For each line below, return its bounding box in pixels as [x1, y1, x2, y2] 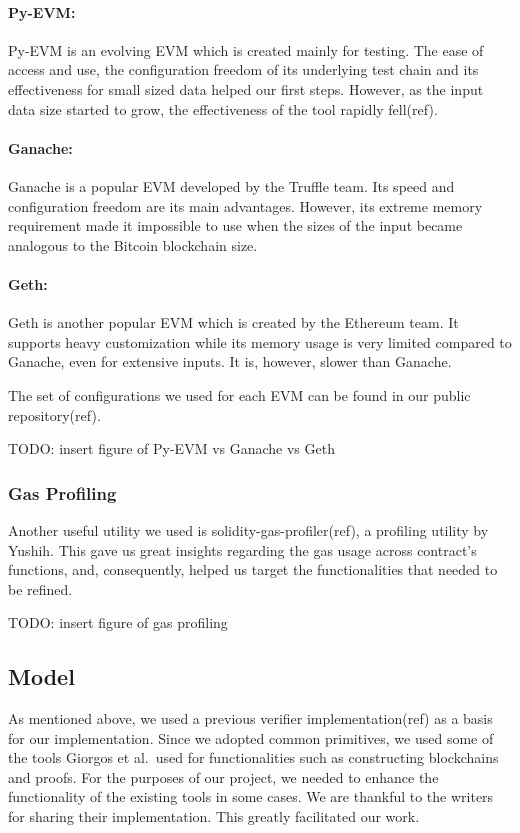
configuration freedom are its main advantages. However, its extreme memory [8, 195, 483, 216]
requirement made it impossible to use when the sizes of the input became [8, 215, 463, 236]
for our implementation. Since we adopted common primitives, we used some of [8, 727, 494, 748]
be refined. [8, 578, 73, 599]
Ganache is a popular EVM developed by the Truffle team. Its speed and [8, 175, 455, 196]
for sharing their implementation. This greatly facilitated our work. [8, 806, 420, 827]
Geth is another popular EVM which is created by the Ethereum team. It [8, 312, 459, 333]
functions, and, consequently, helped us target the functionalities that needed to [8, 559, 498, 580]
